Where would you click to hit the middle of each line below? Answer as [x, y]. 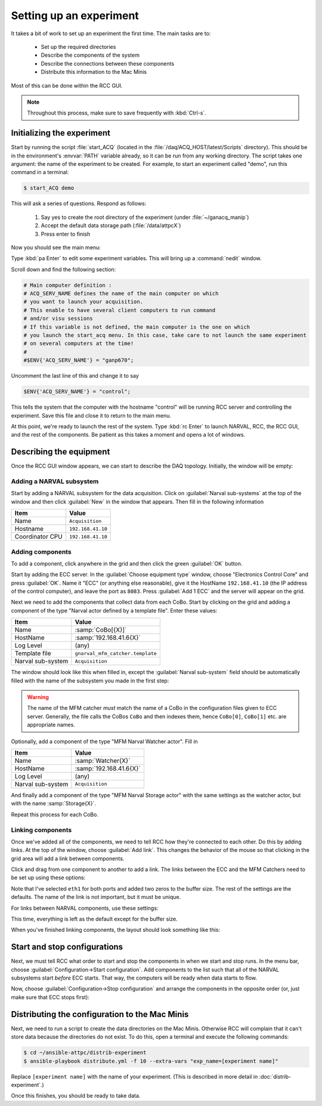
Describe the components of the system [90, 55]
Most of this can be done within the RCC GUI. [67, 85]
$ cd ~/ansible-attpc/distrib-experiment [85, 1053]
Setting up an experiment [75, 16]
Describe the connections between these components [108, 63]
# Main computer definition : [68, 285]
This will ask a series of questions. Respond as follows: [79, 203]
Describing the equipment [61, 452]
